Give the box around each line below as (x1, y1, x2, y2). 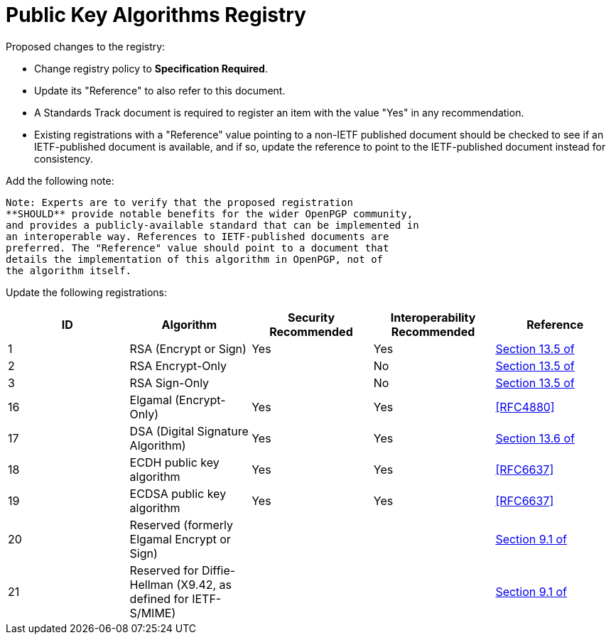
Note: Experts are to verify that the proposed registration (6, 196, 353, 208)
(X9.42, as (176, 577, 232, 592)
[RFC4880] (495, 399, 555, 414)
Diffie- (201, 563, 236, 577)
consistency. (34, 152, 93, 165)
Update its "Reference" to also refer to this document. (34, 84, 286, 97)
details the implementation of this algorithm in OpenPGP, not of (6, 253, 384, 265)
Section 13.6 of (495, 430, 575, 445)
